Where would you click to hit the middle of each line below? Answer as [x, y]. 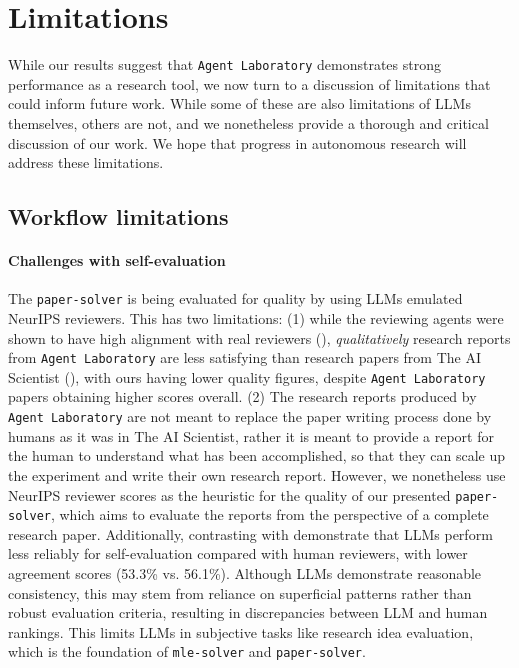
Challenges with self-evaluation [117, 260]
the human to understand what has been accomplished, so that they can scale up [257, 455]
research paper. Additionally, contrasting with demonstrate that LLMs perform [250, 533]
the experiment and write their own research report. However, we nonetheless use [257, 474]
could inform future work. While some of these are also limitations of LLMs [239, 103]
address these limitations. [86, 162]
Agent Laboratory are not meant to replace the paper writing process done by [250, 416]
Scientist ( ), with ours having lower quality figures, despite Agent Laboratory [247, 376]
